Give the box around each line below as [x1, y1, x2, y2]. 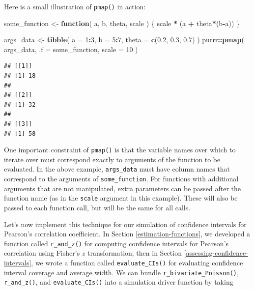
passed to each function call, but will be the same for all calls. [4, 203, 191, 212]
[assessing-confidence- [184, 248, 248, 258]
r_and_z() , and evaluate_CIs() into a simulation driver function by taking [4, 277, 233, 287]
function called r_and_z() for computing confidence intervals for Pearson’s [4, 238, 229, 248]
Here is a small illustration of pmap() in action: [4, 1, 146, 11]
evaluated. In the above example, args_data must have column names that [4, 164, 230, 174]
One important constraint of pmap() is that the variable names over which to [4, 145, 236, 155]
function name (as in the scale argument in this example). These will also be [4, 193, 238, 203]
